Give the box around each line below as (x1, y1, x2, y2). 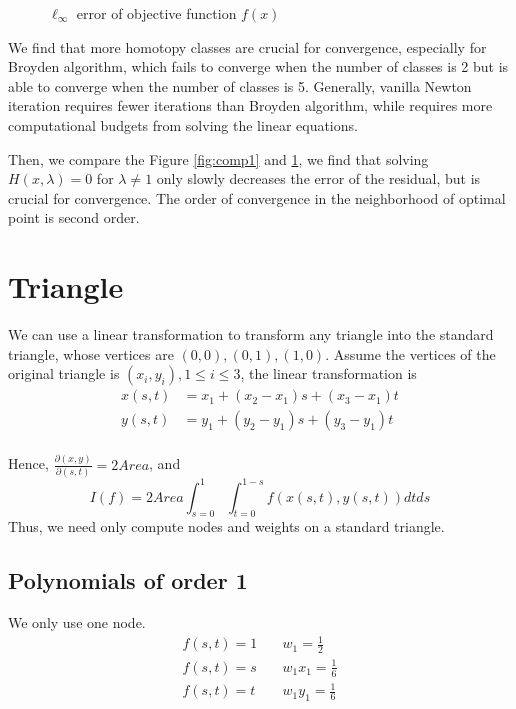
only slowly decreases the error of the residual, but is (156, 168, 481, 189)
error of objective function (76, 3, 237, 23)
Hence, (8, 453, 49, 474)
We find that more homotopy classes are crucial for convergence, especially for (8, 36, 487, 57)
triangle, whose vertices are (8, 343, 174, 364)
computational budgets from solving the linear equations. (8, 114, 358, 135)
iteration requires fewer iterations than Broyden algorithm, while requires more (8, 95, 493, 116)
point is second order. (8, 207, 140, 228)
